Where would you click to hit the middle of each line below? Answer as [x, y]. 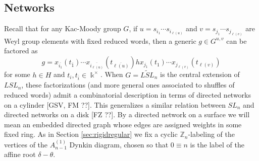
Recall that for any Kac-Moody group [63, 28]
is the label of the [217, 144]
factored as [21, 51]
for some [17, 74]
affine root [20, 154]
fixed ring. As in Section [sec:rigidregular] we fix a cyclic [91, 134]
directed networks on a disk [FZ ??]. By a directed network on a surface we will [127, 114]
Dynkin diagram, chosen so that [119, 144]
